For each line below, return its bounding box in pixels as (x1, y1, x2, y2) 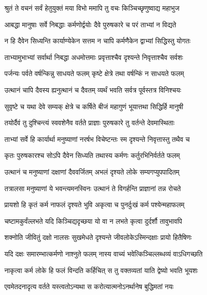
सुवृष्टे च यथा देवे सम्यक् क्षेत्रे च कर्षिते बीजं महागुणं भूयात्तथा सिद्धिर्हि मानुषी (4, 101, 184, 111)
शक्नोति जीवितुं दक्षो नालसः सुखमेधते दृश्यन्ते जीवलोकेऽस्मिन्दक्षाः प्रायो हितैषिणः (4, 232, 192, 242)
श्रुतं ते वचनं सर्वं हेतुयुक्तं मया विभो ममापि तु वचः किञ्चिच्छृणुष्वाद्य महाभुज (4, 3, 180, 13)
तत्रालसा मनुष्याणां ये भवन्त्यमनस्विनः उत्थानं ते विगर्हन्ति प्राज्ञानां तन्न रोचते (4, 183, 181, 193)
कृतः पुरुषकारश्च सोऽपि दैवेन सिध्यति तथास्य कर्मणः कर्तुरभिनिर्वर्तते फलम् (4, 150, 180, 160)
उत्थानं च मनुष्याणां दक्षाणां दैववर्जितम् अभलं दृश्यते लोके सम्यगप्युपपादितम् (4, 166, 180, 177)
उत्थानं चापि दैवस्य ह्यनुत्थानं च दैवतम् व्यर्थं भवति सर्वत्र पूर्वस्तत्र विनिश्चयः (4, 84, 181, 95)
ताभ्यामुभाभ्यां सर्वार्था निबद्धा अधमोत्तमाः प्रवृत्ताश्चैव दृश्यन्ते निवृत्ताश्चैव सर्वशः (4, 52, 183, 62)
